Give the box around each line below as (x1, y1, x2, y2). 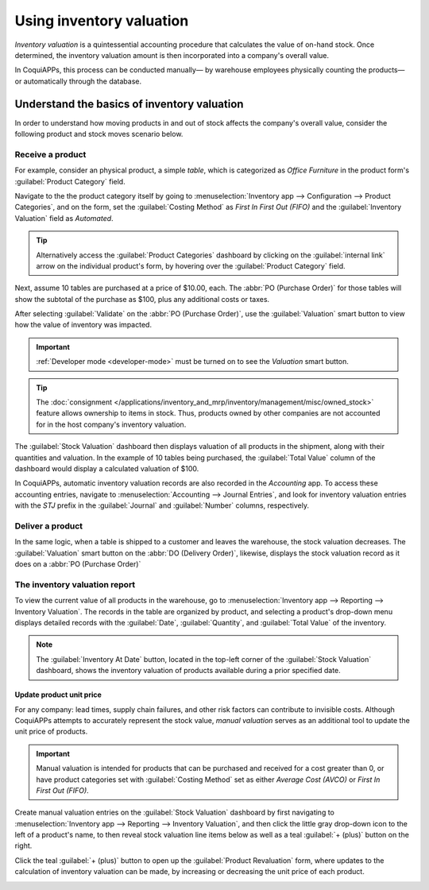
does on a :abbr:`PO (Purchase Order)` (14, 559, 141, 569)
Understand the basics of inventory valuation (14, 97, 244, 110)
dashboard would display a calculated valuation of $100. (14, 463, 199, 473)
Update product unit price (14, 690, 102, 699)
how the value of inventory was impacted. (14, 320, 153, 330)
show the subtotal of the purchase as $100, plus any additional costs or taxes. (14, 294, 270, 304)
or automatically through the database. (14, 76, 142, 86)
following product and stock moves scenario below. (14, 130, 184, 139)
